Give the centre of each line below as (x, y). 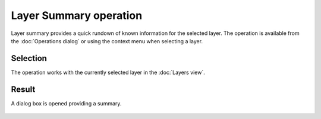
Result (23, 89)
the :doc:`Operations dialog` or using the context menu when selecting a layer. (107, 41)
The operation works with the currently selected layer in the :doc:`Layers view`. (108, 72)
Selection (29, 58)
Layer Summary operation (77, 15)
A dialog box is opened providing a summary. (66, 103)
